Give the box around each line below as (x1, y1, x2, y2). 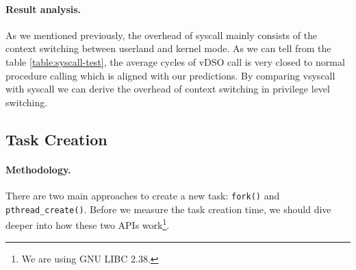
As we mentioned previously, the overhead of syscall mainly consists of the (5, 27, 318, 42)
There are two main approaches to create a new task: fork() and (5, 188, 280, 202)
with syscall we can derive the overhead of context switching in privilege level (5, 82, 330, 96)
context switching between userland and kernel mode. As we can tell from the (5, 41, 331, 56)
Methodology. (5, 162, 71, 176)
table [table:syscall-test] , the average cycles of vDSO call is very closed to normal (5, 54, 345, 69)
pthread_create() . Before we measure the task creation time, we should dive (5, 201, 331, 216)
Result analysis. (5, 1, 81, 16)
